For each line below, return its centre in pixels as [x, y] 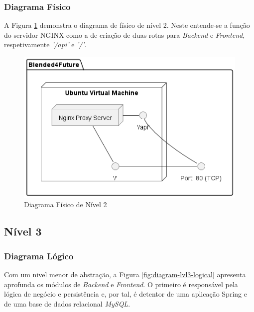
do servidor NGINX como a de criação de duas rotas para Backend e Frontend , [125, 35]
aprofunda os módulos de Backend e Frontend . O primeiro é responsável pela [121, 284]
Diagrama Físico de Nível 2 [65, 204]
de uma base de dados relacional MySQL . [67, 303]
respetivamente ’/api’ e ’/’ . [45, 44]
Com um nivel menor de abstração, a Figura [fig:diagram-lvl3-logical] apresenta [125, 274]
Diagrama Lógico [39, 256]
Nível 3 [23, 231]
